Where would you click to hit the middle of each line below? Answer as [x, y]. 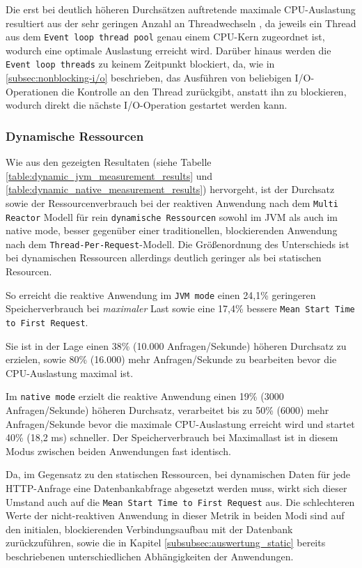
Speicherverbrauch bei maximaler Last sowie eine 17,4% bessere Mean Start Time [180, 308]
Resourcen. [29, 271]
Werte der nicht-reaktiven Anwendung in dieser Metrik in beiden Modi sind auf [175, 515]
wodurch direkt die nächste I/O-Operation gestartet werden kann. [147, 105]
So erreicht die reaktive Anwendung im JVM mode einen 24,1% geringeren [161, 294]
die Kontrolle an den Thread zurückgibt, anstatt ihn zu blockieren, [204, 91]
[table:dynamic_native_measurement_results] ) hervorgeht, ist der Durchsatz [170, 189]
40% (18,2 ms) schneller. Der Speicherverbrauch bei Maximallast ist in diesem [172, 437]
